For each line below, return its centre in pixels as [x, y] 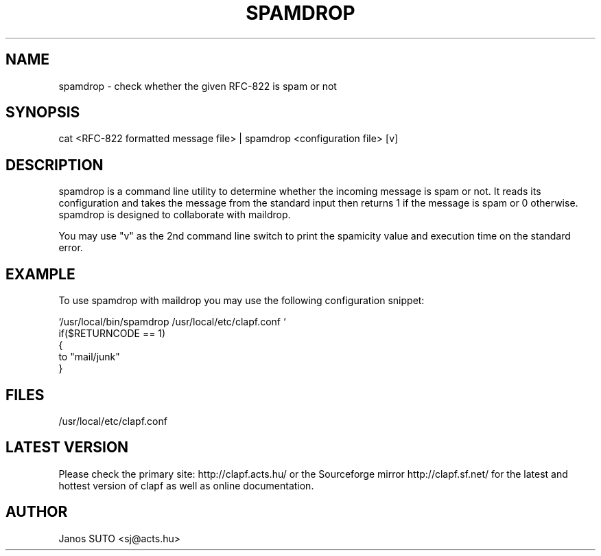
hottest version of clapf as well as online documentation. [186, 485]
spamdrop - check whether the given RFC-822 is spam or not [198, 86]
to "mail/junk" [89, 357]
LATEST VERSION [67, 448]
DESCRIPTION [55, 165]
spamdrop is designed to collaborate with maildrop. [175, 215]
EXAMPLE [40, 274]
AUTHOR [37, 512]
